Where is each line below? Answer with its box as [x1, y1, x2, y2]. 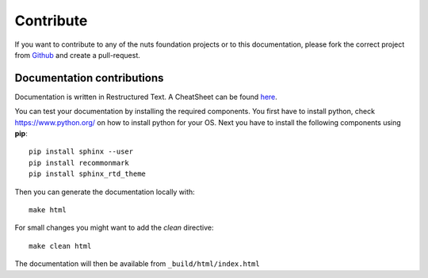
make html [29, 205, 67, 214]
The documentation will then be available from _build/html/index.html [14, 259, 261, 268]
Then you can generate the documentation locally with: [14, 187, 196, 196]
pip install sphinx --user [29, 147, 134, 156]
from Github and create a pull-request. [14, 50, 140, 59]
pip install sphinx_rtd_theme [29, 169, 147, 178]
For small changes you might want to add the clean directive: [14, 223, 214, 233]
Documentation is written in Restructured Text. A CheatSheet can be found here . [14, 92, 277, 101]
